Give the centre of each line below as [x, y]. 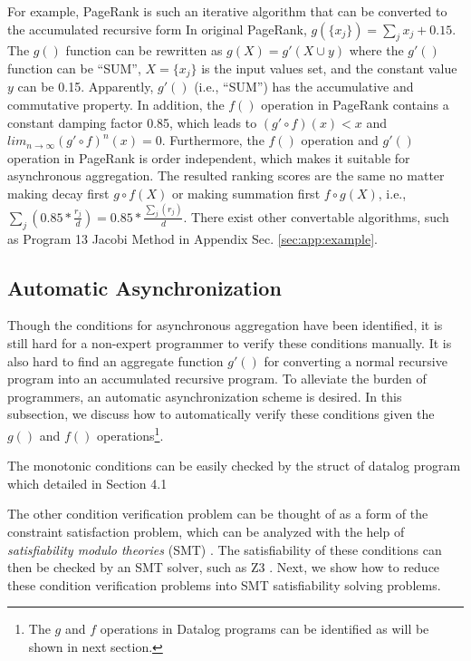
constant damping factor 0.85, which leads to [132, 122]
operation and [340, 140]
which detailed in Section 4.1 [87, 483]
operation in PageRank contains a [355, 105]
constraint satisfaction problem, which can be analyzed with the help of [206, 531]
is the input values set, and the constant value [329, 68]
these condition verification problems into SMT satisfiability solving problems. [224, 584]
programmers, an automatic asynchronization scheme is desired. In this [205, 396]
